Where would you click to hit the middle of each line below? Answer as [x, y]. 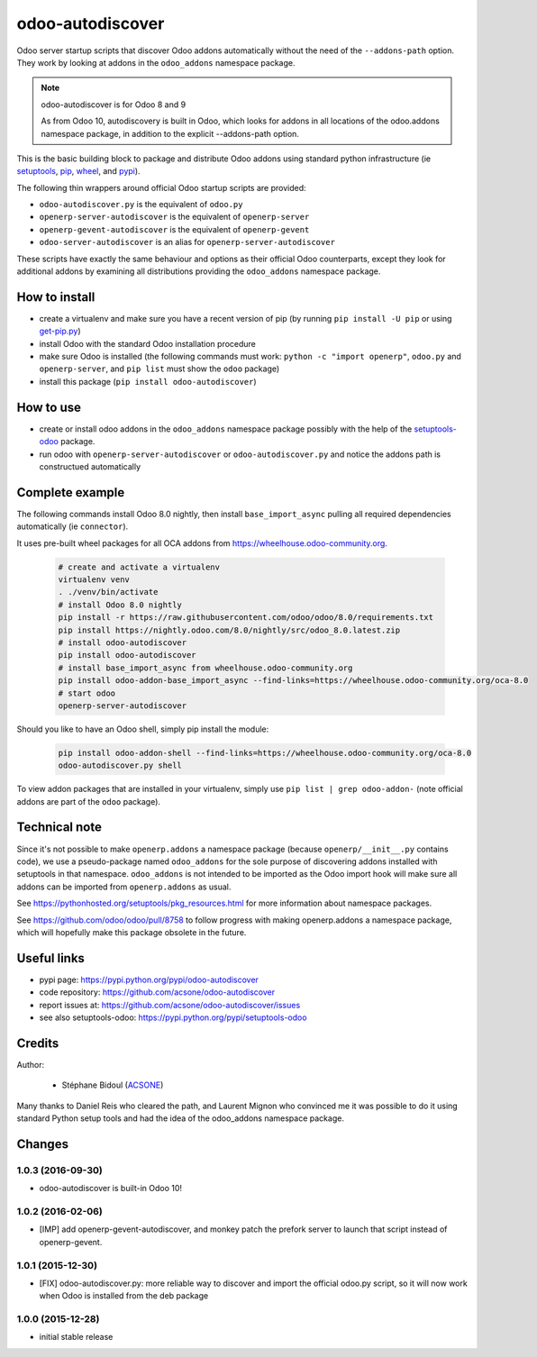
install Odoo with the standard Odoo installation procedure [148, 343]
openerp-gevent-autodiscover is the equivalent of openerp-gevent [174, 229]
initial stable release [76, 1337]
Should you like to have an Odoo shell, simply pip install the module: [143, 729]
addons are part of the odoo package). [89, 801]
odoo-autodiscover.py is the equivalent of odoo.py [141, 205]
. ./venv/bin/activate [108, 592]
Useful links [51, 958]
